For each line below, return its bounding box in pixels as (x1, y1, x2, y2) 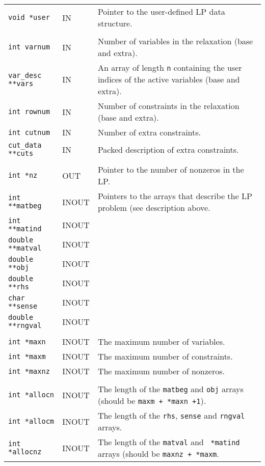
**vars (8, 79, 34, 88)
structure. (97, 17, 132, 29)
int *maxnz (8, 367, 50, 375)
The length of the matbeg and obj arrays (97, 383, 244, 395)
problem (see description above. (97, 202, 210, 213)
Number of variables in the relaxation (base (97, 35, 253, 47)
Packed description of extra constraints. (97, 143, 239, 155)
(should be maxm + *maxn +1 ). (97, 395, 206, 406)
